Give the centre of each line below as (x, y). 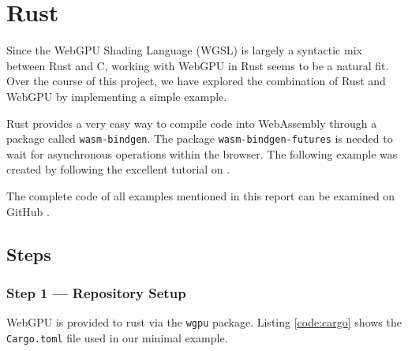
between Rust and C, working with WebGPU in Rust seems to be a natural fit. (198, 65)
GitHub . (28, 211)
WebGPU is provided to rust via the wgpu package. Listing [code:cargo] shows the (204, 322)
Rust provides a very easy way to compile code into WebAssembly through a (192, 123)
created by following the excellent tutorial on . (118, 169)
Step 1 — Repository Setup (96, 292)
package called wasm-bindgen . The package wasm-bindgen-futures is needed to (200, 138)
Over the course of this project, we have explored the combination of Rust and (196, 81)
